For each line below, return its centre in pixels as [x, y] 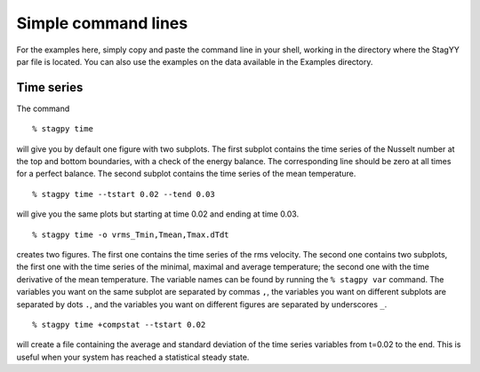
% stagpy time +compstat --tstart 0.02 [119, 325]
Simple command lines [102, 23]
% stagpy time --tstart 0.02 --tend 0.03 [124, 194]
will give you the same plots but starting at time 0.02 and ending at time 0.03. [158, 214]
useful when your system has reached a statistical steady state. [133, 357]
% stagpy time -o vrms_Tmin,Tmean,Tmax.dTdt [131, 234]
